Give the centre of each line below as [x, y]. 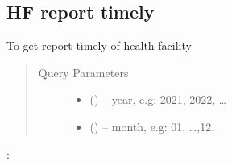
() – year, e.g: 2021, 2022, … [158, 99]
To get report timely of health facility [99, 45]
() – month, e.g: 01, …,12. [152, 126]
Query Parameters [83, 72]
